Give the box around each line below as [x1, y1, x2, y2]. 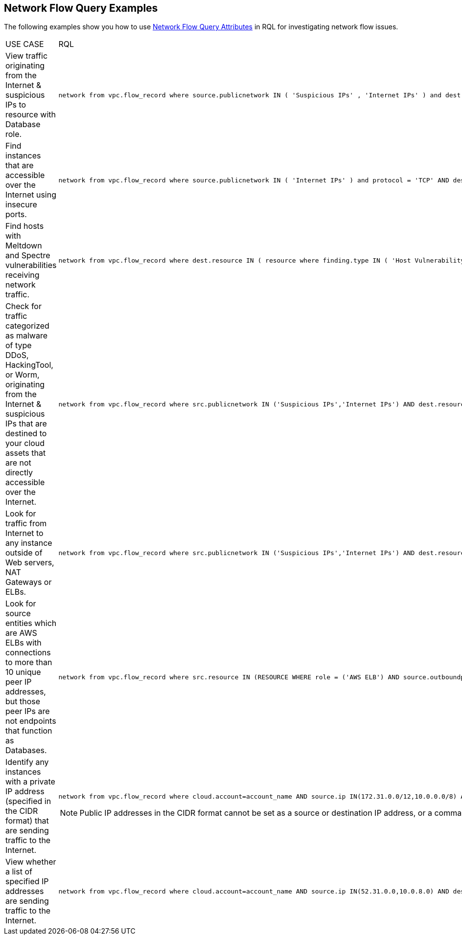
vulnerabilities [5, 260, 57, 270]
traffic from [5, 518, 47, 529]
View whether [5, 857, 56, 867]
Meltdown [5, 241, 42, 251]
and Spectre [5, 250, 50, 261]
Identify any [5, 757, 49, 767]
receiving [5, 270, 40, 280]
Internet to [5, 528, 44, 538]
